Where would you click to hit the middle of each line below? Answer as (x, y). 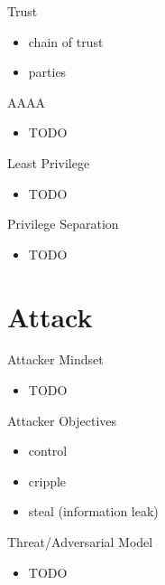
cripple (47, 481)
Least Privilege (49, 162)
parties (47, 72)
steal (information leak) (93, 511)
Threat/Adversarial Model (80, 542)
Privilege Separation (63, 224)
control (48, 451)
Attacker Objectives (62, 420)
